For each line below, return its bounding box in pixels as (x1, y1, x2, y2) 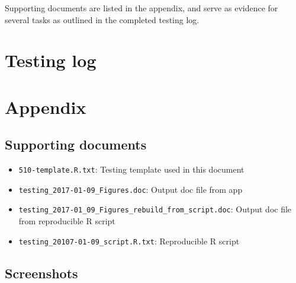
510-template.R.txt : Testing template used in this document (18, 163, 244, 176)
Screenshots (5, 263, 78, 282)
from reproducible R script (18, 215, 115, 227)
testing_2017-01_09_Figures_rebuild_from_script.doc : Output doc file (18, 203, 292, 215)
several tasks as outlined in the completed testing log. (5, 13, 200, 26)
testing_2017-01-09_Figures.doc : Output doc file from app (18, 183, 243, 195)
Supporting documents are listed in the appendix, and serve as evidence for (5, 2, 278, 14)
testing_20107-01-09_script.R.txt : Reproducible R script (18, 234, 240, 247)
